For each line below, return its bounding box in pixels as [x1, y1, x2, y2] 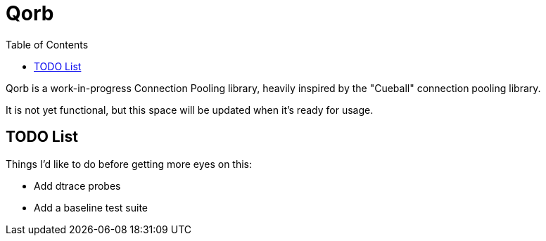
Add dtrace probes [34, 179, 121, 192]
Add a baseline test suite [34, 201, 148, 214]
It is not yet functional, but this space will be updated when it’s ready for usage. [6, 103, 374, 116]
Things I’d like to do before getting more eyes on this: [6, 157, 253, 170]
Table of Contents [6, 38, 89, 51]
